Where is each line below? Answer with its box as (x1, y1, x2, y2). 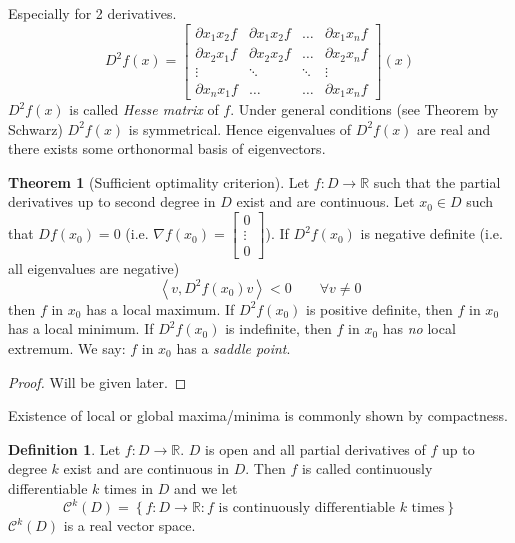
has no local (382, 318, 456, 339)
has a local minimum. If (8, 318, 154, 339)
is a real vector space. (63, 515, 196, 535)
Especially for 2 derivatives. (8, 3, 177, 23)
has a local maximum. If (86, 298, 235, 319)
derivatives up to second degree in (8, 191, 216, 212)
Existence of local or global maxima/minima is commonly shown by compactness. (8, 405, 508, 426)
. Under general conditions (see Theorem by (230, 99, 499, 120)
